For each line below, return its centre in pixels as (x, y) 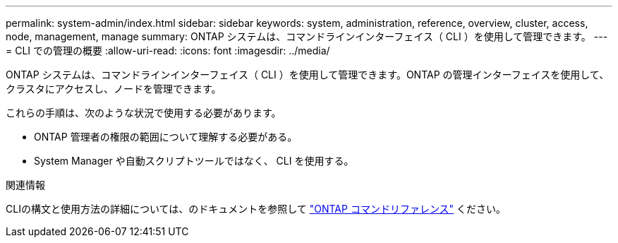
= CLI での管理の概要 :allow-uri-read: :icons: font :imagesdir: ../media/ (168, 51)
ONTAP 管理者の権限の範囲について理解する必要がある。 (166, 137)
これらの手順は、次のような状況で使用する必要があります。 (144, 113)
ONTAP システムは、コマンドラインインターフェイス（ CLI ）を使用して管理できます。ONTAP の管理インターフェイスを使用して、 (308, 75)
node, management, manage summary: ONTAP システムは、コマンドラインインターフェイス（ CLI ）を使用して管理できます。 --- (307, 36)
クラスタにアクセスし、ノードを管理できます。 (114, 89)
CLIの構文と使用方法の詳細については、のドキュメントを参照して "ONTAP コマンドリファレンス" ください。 (256, 209)
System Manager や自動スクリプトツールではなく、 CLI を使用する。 (194, 161)
